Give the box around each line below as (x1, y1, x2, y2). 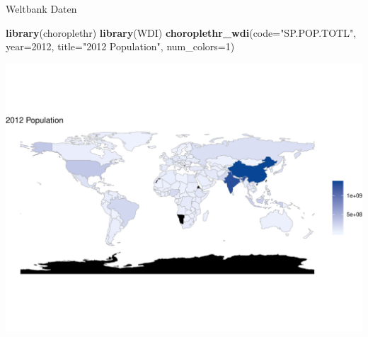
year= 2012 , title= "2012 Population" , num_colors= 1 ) (6, 39, 235, 54)
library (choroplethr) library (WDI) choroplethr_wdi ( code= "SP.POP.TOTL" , (6, 25, 357, 40)
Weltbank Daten (6, 1, 77, 16)
